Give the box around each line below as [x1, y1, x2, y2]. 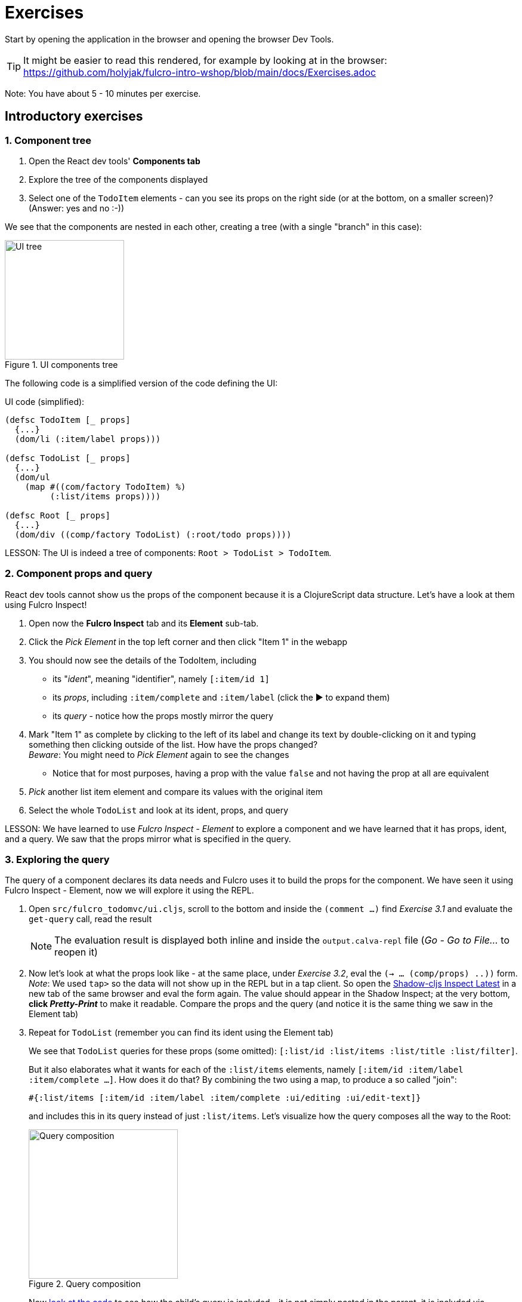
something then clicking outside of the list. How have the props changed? [29, 739, 318, 750]
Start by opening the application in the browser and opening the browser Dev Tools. [5, 33, 334, 44]
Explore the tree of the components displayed [29, 174, 208, 185]
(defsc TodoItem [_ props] [5, 414, 131, 425]
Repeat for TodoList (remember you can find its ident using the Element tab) [29, 1027, 333, 1038]
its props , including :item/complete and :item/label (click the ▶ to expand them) [52, 692, 390, 702]
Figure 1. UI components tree [5, 359, 118, 370]
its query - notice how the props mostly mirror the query [52, 710, 274, 721]
